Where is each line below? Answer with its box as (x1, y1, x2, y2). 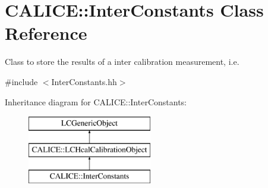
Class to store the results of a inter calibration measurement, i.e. (5, 55, 239, 68)
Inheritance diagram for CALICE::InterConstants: (5, 95, 187, 108)
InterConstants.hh (51, 75, 117, 87)
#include (5, 75, 38, 87)
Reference (5, 21, 87, 45)
